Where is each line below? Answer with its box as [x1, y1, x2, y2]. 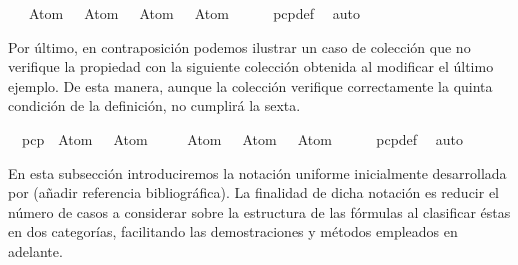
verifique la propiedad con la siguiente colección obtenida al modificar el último [8, 56, 494, 77]
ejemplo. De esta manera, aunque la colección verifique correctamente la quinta [8, 75, 493, 96]
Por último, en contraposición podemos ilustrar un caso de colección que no [8, 36, 471, 57]
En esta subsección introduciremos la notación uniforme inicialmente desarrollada [8, 162, 507, 183]
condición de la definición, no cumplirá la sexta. [8, 95, 301, 116]
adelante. [8, 240, 63, 261]
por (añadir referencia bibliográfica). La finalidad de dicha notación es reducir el [8, 182, 499, 203]
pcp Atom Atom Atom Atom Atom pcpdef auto [21, 128, 463, 149]
